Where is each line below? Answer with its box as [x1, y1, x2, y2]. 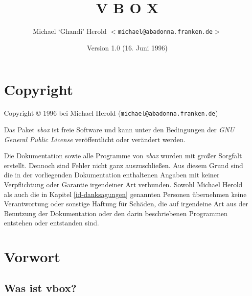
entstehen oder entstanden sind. [4, 218, 99, 228]
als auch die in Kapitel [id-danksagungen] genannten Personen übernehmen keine [4, 189, 247, 199]
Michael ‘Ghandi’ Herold [33, 26, 107, 36]
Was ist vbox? [4, 280, 77, 295]
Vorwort [4, 247, 61, 267]
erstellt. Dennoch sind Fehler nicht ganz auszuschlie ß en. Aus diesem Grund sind [4, 160, 243, 170]
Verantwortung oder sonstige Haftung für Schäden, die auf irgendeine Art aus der [4, 198, 249, 209]
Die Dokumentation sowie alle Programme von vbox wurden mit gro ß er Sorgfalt [4, 150, 242, 161]
